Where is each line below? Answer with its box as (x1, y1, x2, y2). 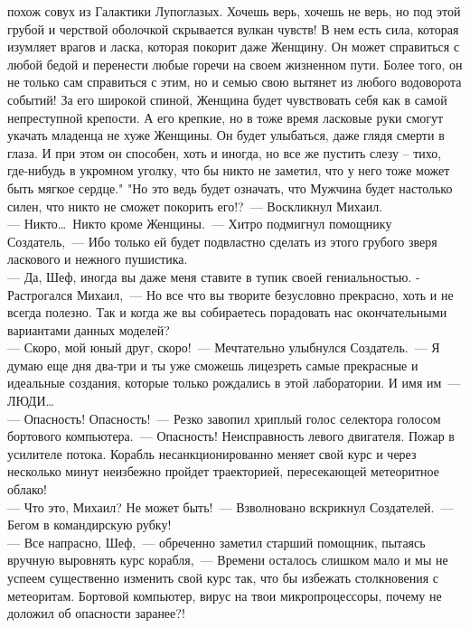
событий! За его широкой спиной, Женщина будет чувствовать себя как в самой (7, 89, 447, 108)
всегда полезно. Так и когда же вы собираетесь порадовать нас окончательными (7, 303, 447, 322)
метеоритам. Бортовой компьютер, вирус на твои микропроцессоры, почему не (7, 586, 442, 605)
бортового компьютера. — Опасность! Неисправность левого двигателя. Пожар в (7, 426, 455, 445)
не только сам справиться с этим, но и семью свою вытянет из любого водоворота (7, 72, 462, 91)
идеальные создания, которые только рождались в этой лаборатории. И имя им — (7, 373, 461, 392)
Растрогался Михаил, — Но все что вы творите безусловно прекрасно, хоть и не (7, 285, 454, 304)
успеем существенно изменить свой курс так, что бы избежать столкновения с (7, 568, 438, 586)
